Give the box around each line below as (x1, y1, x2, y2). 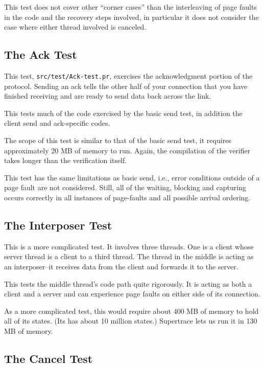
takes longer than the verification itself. (4, 155, 127, 166)
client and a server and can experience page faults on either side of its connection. (4, 288, 260, 299)
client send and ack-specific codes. (4, 118, 110, 128)
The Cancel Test (4, 350, 93, 366)
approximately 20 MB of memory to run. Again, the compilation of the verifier (4, 145, 251, 155)
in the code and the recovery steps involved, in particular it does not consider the (4, 11, 259, 22)
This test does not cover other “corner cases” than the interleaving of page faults (4, 2, 257, 12)
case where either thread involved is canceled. (4, 21, 147, 32)
